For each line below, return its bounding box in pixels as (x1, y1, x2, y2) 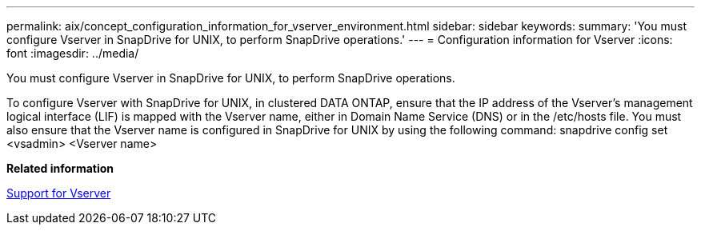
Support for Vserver (6, 186, 111, 200)
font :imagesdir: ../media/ (6, 46, 139, 60)
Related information (6, 161, 114, 175)
